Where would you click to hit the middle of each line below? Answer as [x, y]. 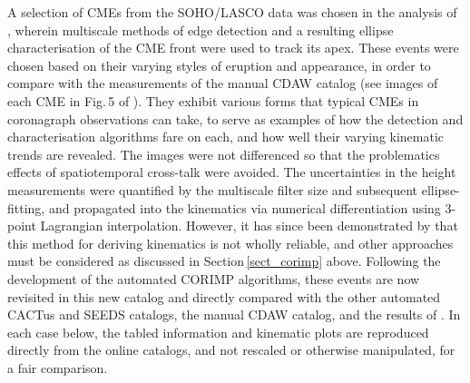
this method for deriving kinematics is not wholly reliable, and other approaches [230, 243]
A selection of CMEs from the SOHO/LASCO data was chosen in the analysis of [232, 12]
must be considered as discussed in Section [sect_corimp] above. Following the [224, 261]
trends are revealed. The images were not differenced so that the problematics [224, 154]
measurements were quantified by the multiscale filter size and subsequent [213, 189]
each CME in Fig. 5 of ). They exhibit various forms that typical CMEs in [213, 100]
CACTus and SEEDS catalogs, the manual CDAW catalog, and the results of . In [234, 314]
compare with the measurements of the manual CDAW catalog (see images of [223, 83]
